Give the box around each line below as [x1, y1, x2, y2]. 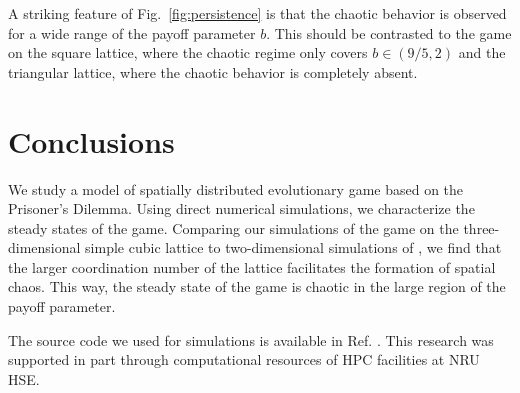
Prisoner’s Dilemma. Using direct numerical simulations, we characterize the [8, 198, 475, 219]
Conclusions [8, 120, 175, 161]
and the [458, 42, 506, 63]
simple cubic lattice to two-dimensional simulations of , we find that [85, 237, 502, 258]
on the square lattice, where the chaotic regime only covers [8, 42, 368, 63]
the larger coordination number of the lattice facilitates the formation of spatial [8, 256, 496, 277]
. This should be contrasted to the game [266, 22, 512, 43]
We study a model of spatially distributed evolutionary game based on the [8, 178, 464, 199]
